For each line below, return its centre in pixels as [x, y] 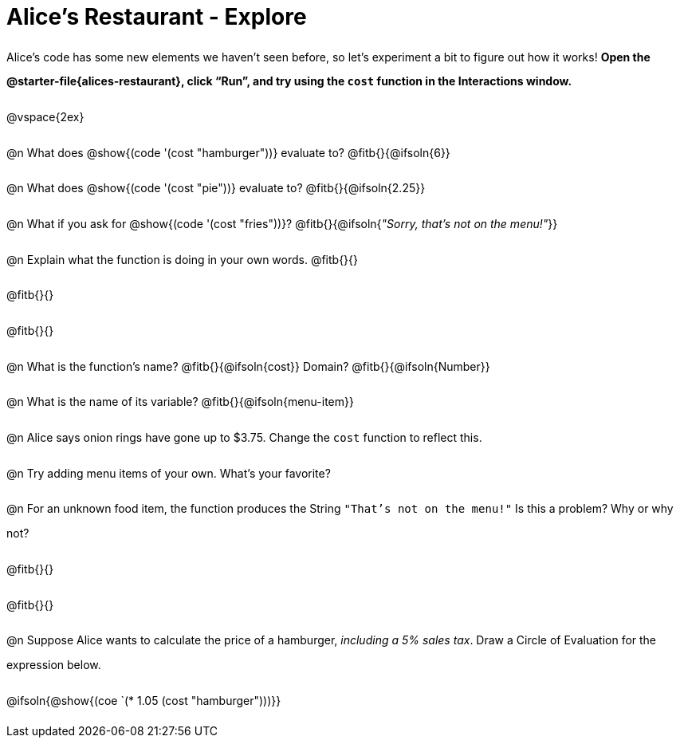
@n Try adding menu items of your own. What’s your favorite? [169, 473]
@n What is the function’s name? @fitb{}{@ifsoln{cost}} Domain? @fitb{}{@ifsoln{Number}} [248, 366]
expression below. [54, 664]
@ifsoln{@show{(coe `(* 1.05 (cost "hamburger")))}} [144, 700]
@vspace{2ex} [45, 117]
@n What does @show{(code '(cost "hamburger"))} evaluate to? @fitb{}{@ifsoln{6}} [228, 152]
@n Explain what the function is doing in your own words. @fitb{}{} [183, 259]
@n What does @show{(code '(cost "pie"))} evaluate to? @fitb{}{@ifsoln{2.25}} [216, 188]
